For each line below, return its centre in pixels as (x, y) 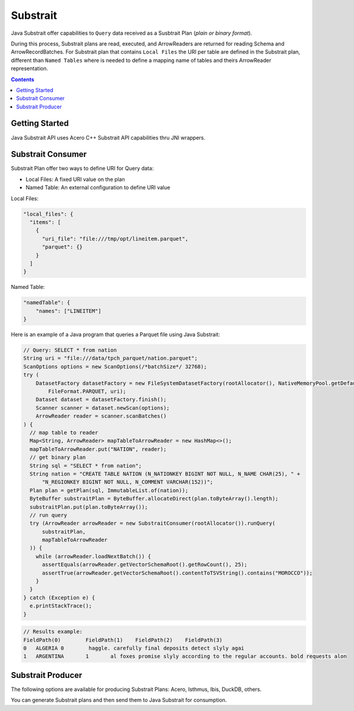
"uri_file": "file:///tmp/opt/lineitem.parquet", (115, 238)
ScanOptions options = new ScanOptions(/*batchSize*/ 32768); (115, 366)
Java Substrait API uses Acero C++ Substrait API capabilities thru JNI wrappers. (108, 137)
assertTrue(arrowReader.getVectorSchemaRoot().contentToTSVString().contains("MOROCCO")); (177, 573)
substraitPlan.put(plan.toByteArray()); (89, 507)
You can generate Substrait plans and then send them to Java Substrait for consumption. (119, 700)
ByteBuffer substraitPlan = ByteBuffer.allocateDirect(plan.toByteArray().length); (154, 499)
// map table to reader (64, 432)
